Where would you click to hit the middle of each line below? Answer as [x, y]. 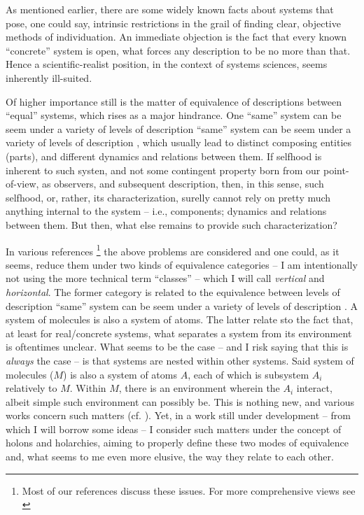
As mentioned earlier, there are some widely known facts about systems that [170, 9]
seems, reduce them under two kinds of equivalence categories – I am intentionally [182, 264]
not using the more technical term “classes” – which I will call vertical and [165, 278]
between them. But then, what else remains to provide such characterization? [171, 224]
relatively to [31, 388]
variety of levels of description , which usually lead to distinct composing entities [179, 142]
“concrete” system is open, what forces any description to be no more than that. [178, 50]
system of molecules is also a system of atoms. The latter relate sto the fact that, [180, 319]
